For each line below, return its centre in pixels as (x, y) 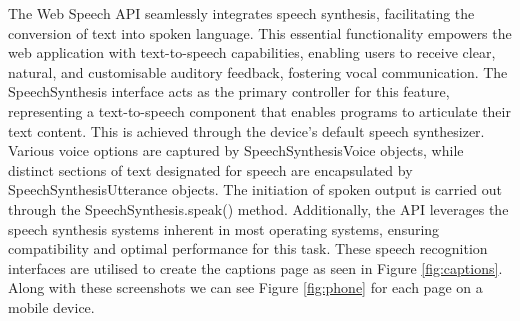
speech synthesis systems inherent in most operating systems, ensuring (224, 228)
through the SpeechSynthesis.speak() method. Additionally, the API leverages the (258, 208)
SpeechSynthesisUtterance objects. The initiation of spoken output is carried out (255, 189)
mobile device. (51, 306)
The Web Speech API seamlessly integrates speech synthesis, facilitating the (241, 13)
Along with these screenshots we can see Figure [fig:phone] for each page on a (245, 287)
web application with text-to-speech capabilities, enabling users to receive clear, (252, 52)
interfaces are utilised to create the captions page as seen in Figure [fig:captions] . (255, 267)
